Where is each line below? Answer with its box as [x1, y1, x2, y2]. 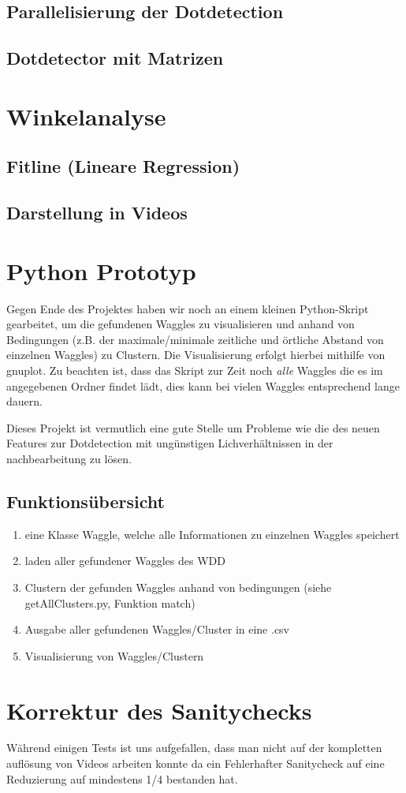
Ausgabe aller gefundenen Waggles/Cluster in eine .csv [24, 621, 290, 638]
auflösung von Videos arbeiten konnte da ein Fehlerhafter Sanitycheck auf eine [6, 755, 385, 772]
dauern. [6, 393, 43, 410]
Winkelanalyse [6, 99, 166, 132]
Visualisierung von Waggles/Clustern [24, 647, 204, 664]
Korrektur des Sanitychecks [6, 694, 312, 726]
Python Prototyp [6, 254, 196, 286]
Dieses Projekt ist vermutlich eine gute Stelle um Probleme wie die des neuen [6, 419, 380, 436]
